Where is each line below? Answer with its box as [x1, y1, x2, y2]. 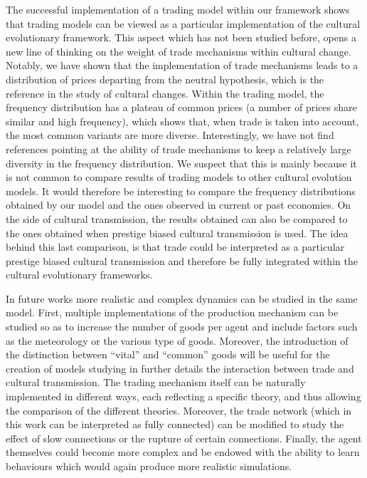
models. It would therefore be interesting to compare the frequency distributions [6, 183, 356, 198]
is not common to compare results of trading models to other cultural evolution [6, 170, 352, 185]
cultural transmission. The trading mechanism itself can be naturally [6, 375, 306, 390]
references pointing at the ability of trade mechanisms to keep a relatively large [6, 141, 351, 156]
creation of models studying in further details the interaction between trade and [6, 360, 354, 375]
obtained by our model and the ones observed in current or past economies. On [6, 197, 351, 212]
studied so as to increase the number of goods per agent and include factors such [6, 319, 358, 334]
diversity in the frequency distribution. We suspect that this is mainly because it [6, 155, 357, 170]
